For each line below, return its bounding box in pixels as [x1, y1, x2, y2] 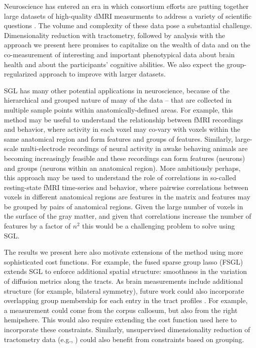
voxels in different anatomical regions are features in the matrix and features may [4, 192, 251, 202]
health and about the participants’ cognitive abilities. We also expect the [4, 59, 224, 69]
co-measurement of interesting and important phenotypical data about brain [4, 49, 235, 59]
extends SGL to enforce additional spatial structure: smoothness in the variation [4, 266, 247, 276]
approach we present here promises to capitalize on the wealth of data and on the [4, 39, 251, 50]
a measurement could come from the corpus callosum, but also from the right [4, 305, 238, 315]
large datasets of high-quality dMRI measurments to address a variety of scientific [4, 10, 252, 21]
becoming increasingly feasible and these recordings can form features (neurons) [4, 153, 245, 163]
